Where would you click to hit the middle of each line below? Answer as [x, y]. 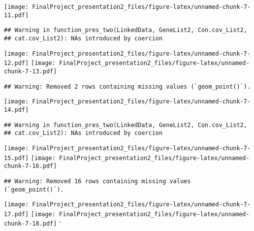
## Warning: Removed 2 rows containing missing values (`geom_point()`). [127, 86]
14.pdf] [16, 110]
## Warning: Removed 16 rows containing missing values [97, 181]
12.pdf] [16, 63]
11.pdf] [16, 15]
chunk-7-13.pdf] [31, 71]
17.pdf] [16, 214]
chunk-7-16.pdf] [31, 166]
